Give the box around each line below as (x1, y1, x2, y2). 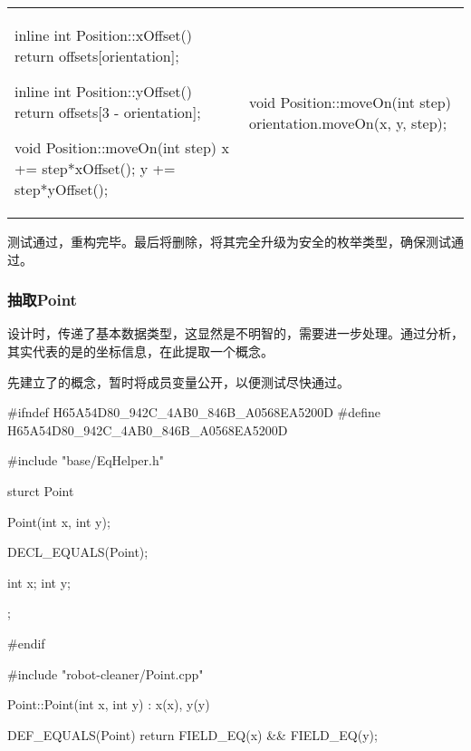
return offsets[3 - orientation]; (14, 102, 201, 122)
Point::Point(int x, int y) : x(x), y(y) (7, 695, 210, 714)
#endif (7, 633, 45, 652)
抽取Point (7, 288, 77, 311)
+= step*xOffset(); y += (14, 158, 176, 179)
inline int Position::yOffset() (14, 81, 192, 102)
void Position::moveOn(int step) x (14, 137, 229, 158)
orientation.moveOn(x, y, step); (248, 112, 447, 133)
